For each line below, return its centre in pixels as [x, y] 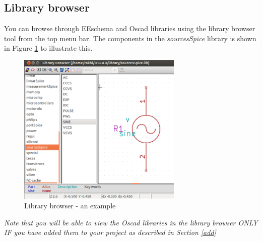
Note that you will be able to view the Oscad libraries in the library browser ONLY [131, 222]
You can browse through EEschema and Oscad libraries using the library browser [130, 28]
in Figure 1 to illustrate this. [48, 48]
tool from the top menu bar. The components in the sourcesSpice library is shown [130, 38]
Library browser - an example [70, 206]
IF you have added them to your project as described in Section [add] [110, 232]
